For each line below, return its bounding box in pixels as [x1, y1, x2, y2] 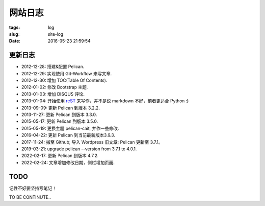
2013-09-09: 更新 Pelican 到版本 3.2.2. [21, 105, 100, 111]
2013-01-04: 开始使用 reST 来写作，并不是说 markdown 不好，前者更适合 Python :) [21, 98, 189, 104]
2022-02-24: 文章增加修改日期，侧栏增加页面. [21, 160, 115, 165]
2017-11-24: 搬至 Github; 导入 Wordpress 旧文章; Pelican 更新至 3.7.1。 [21, 139, 163, 145]
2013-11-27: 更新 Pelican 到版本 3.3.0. [21, 112, 97, 117]
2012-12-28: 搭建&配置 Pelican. [21, 64, 84, 69]
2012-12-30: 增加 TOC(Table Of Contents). [21, 77, 107, 83]
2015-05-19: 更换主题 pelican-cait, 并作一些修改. [21, 125, 119, 131]
